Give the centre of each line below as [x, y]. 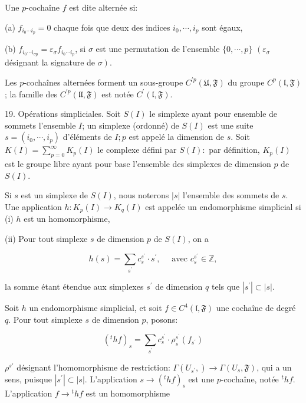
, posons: [162, 319]
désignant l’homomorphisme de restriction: [93, 367]
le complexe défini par [137, 150]
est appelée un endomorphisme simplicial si [223, 206]
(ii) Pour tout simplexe [46, 238]
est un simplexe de [54, 195]
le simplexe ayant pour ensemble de [213, 114]
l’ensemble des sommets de [231, 195]
